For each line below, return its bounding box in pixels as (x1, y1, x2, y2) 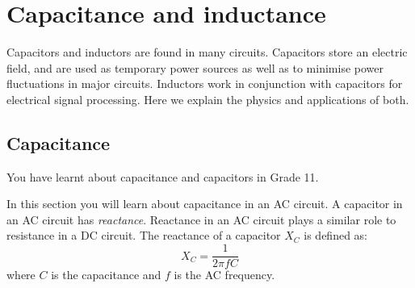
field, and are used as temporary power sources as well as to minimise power (6, 59, 384, 76)
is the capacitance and (51, 266, 161, 283)
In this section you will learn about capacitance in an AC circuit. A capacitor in (6, 195, 403, 212)
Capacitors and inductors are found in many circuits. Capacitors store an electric (6, 44, 408, 61)
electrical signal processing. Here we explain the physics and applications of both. (6, 90, 409, 107)
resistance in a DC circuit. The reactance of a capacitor (6, 227, 281, 244)
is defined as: (304, 227, 367, 244)
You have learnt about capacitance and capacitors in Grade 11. (6, 168, 319, 185)
